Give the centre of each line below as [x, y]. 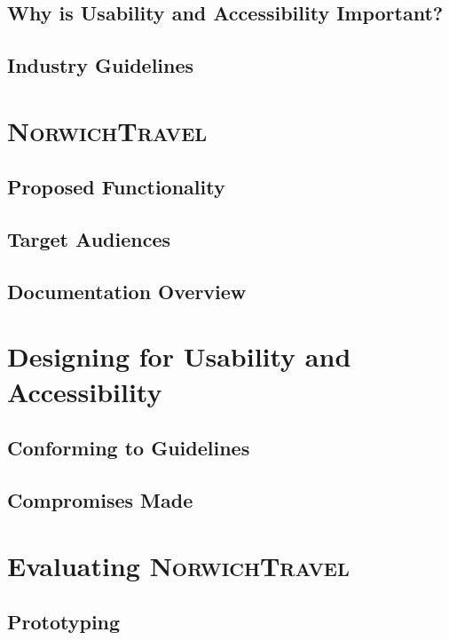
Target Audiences [89, 239]
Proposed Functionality [116, 187]
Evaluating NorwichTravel [178, 565]
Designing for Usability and [179, 356]
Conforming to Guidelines [129, 448]
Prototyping [64, 622]
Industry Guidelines [101, 65]
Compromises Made [100, 500]
